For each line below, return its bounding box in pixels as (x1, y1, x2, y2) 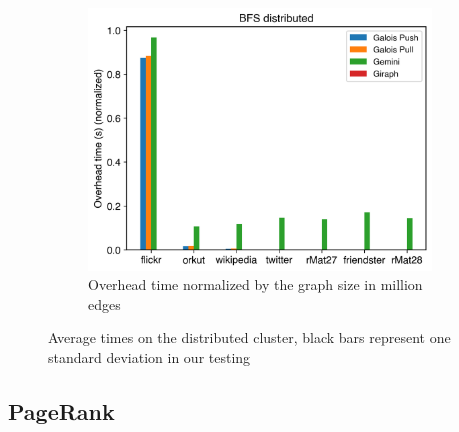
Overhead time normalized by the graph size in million (88, 274, 423, 295)
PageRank (8, 396, 115, 427)
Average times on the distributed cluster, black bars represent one (48, 327, 451, 348)
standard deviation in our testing (48, 347, 251, 368)
